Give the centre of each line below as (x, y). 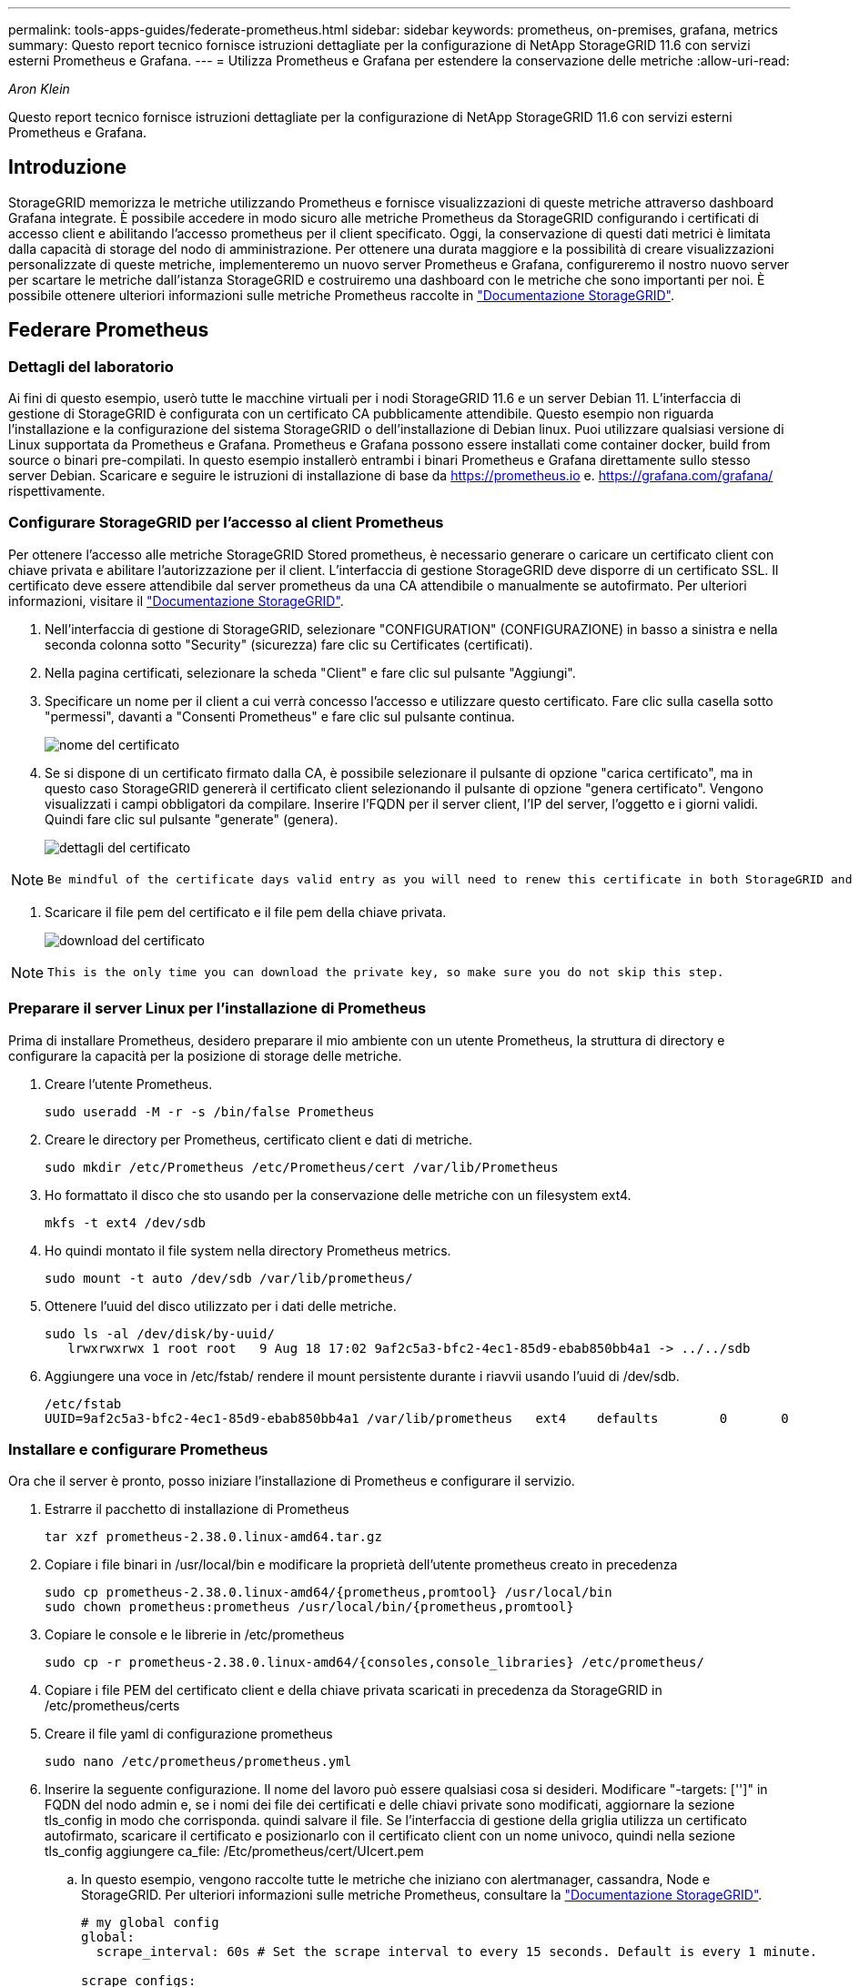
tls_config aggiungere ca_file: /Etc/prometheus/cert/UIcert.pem (234, 1851)
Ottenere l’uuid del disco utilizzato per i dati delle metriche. (221, 1306)
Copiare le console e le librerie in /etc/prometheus (195, 1635)
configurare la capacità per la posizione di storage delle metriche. (205, 1055)
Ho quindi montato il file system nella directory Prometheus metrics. (248, 1250)
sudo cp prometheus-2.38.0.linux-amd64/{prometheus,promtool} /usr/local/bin (328, 1593)
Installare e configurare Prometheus (138, 1449)
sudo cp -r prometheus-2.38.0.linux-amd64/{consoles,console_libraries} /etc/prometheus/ (374, 1663)
